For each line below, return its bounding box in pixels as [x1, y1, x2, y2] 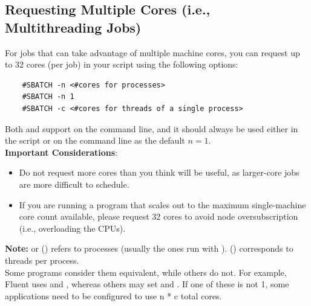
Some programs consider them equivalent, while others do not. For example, [5, 266, 287, 278]
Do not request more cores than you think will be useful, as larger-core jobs [19, 166, 300, 179]
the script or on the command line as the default [5, 134, 185, 147]
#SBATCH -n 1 [22, 92, 74, 101]
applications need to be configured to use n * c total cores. [5, 289, 222, 302]
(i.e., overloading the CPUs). [19, 222, 126, 234]
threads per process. [5, 253, 79, 266]
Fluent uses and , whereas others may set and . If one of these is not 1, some [5, 278, 289, 290]
